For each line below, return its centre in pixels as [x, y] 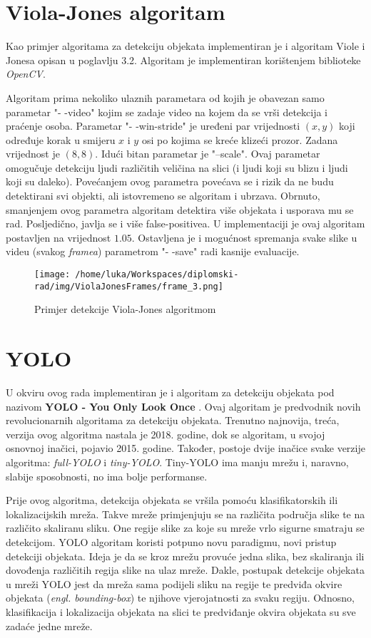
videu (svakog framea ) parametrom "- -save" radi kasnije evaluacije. [153, 251]
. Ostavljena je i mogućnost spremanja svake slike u [244, 237]
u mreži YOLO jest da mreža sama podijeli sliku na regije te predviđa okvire [174, 583]
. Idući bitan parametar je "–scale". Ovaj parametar [208, 154]
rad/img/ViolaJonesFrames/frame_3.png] [129, 286]
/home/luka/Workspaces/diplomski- [157, 275]
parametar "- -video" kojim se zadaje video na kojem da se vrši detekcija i [167, 112]
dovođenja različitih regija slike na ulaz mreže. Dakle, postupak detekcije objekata [185, 570]
